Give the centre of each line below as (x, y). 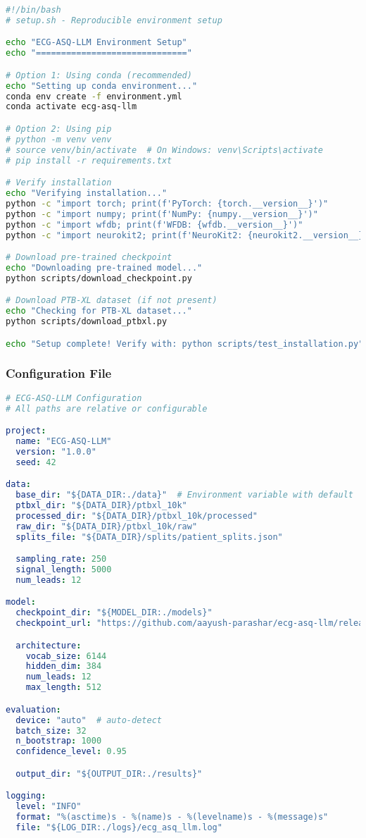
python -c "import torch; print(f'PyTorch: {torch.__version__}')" (167, 203)
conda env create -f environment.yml (94, 96)
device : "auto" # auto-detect (89, 720)
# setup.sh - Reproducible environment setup (114, 20)
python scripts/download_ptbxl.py (87, 322)
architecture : (49, 645)
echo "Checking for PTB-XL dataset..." (99, 311)
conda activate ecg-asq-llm (71, 107)
